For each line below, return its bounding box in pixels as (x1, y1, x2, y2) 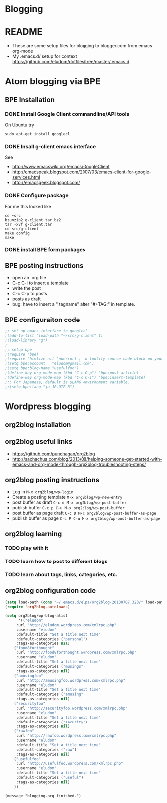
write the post (12, 285, 41, 291)
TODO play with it (5, 545, 48, 552)
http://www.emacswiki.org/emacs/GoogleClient (12, 164, 110, 170)
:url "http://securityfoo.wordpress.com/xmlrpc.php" (16, 706, 128, 711)
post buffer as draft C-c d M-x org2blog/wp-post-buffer (12, 499, 127, 505)
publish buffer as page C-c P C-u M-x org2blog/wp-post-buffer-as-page (12, 515, 160, 521)
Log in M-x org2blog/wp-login (12, 488, 74, 495)
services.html (12, 174, 41, 180)
